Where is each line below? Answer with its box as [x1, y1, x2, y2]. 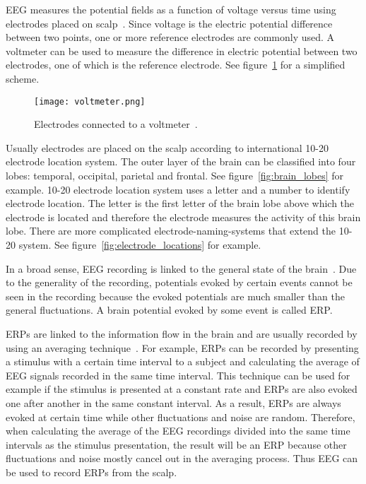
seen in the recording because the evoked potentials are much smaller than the [6, 288, 345, 303]
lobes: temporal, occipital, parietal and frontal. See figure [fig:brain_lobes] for [6, 168, 344, 182]
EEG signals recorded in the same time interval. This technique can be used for [6, 367, 350, 382]
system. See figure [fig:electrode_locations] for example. [18, 237, 261, 252]
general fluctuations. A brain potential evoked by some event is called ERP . [6, 302, 333, 317]
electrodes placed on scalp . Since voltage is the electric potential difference [6, 16, 333, 30]
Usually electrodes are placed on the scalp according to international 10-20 [6, 140, 329, 155]
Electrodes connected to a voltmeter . [34, 117, 198, 131]
